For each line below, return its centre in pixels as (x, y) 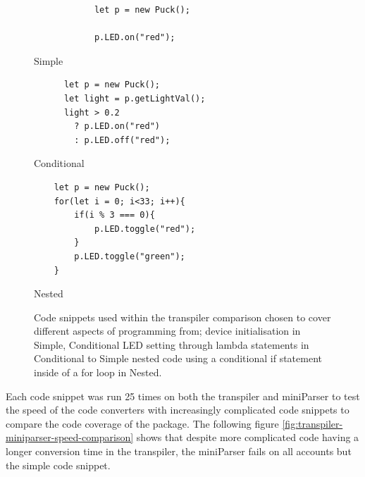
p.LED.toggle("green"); (130, 256)
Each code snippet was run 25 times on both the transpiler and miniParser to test (183, 396)
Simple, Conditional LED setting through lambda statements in (172, 344)
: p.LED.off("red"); (122, 140)
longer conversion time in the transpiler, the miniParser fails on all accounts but (179, 451)
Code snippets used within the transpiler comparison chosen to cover (182, 317)
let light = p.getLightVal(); (135, 98)
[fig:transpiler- (313, 423)
